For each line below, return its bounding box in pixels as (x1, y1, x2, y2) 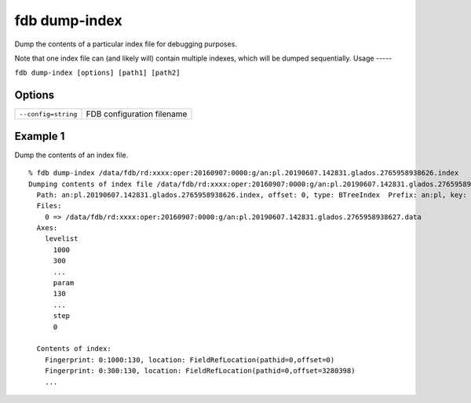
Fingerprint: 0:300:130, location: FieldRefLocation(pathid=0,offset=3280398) (44, 366, 356, 376)
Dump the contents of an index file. (14, 150, 129, 159)
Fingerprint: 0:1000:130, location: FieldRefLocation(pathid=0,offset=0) (44, 355, 335, 365)
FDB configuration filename (86, 108, 188, 119)
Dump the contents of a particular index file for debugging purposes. (14, 39, 237, 49)
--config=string (19, 110, 78, 118)
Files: (36, 201, 62, 211)
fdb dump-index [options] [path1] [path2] (14, 68, 181, 78)
